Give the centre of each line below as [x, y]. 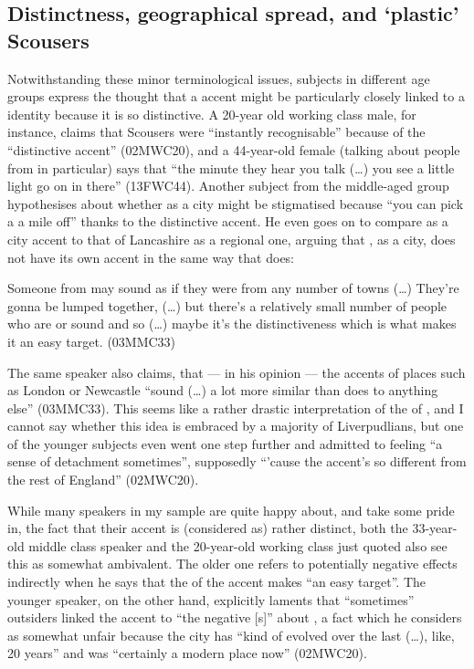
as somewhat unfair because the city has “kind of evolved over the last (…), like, [231, 635]
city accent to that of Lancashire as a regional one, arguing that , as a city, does [232, 239]
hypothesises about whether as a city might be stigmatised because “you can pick [236, 203]
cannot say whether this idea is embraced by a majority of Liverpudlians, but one [236, 426]
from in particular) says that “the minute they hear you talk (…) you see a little [231, 167]
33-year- [435, 528]
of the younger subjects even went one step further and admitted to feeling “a [225, 443]
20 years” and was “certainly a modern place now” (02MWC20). [187, 653]
